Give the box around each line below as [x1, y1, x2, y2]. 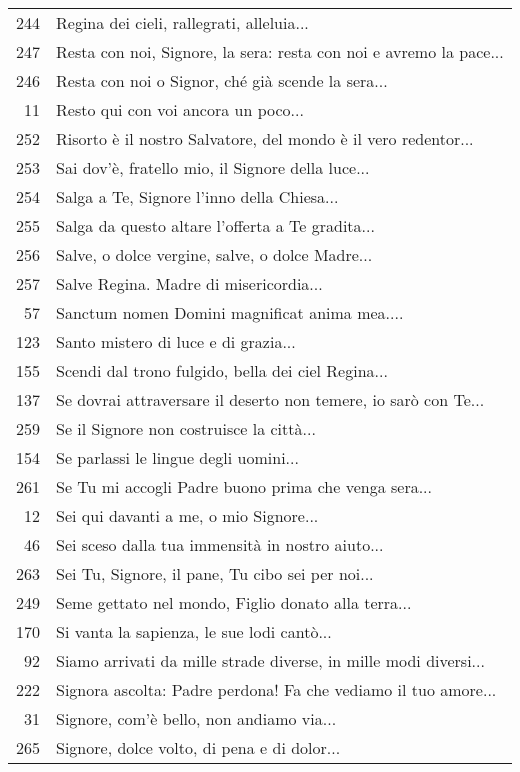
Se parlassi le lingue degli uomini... [56, 446, 299, 469]
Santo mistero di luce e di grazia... [56, 330, 296, 353]
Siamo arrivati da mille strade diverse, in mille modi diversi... [56, 649, 485, 672]
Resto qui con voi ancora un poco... [56, 98, 304, 121]
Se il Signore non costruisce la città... [56, 417, 316, 440]
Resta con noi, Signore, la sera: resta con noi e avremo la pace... [56, 40, 504, 63]
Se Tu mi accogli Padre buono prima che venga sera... [56, 475, 433, 498]
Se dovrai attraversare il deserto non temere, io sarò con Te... [56, 388, 485, 411]
